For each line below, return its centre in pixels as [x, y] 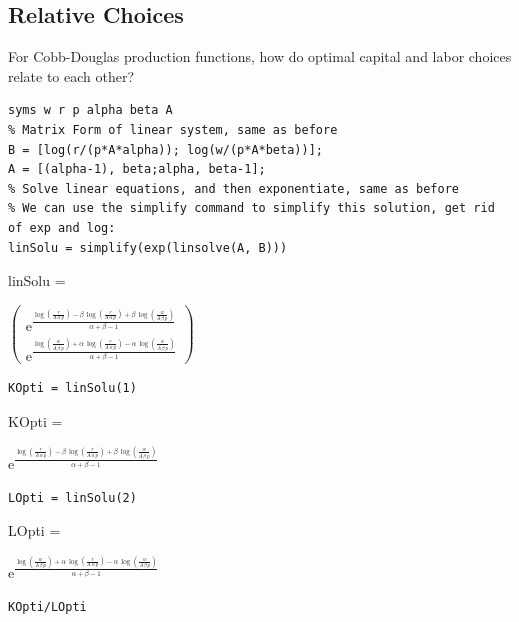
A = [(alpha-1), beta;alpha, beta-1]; [137, 169]
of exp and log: [62, 227]
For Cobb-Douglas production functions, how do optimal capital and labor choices [260, 56]
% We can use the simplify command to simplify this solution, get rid [251, 208]
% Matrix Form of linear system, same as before [173, 129]
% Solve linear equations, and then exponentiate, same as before [234, 188]
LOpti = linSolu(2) [72, 497]
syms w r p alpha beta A [90, 110]
